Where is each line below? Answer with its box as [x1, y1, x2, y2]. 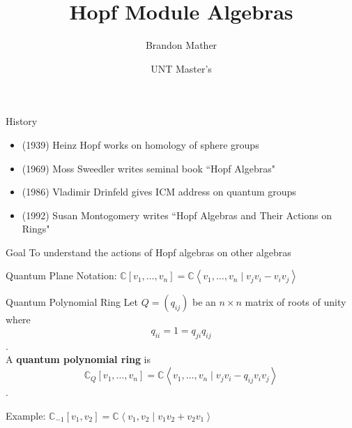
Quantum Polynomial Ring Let [6, 295, 138, 309]
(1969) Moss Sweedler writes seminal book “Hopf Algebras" [22, 161, 275, 175]
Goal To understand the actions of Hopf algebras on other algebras [6, 244, 291, 259]
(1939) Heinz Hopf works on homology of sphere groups [22, 137, 259, 152]
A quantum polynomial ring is [6, 352, 151, 367]
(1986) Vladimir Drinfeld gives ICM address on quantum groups [22, 184, 296, 199]
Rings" [22, 221, 50, 236]
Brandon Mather [145, 38, 217, 52]
